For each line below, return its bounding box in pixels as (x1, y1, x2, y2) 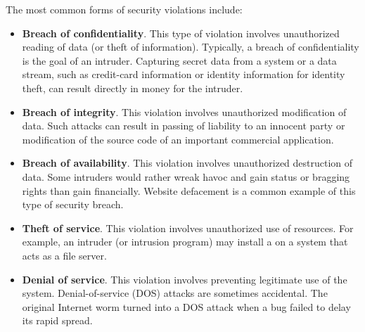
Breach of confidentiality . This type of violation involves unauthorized (22, 25, 340, 40)
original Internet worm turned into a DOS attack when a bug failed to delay (22, 299, 351, 314)
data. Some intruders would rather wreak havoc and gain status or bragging (22, 169, 350, 184)
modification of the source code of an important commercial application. (22, 132, 334, 146)
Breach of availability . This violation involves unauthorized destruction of (22, 155, 353, 170)
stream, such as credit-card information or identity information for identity (22, 67, 345, 82)
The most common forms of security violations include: (6, 2, 243, 16)
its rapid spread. (22, 313, 93, 328)
